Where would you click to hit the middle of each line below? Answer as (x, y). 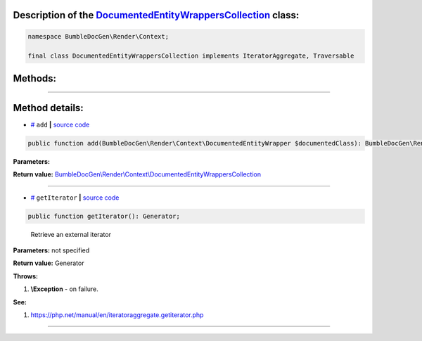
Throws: (26, 276)
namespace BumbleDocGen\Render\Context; (98, 36)
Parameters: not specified (51, 250)
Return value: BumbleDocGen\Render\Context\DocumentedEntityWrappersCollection (137, 174)
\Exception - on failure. (64, 289)
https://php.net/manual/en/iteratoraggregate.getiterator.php (117, 315)
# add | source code (60, 124)
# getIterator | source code (75, 198)
